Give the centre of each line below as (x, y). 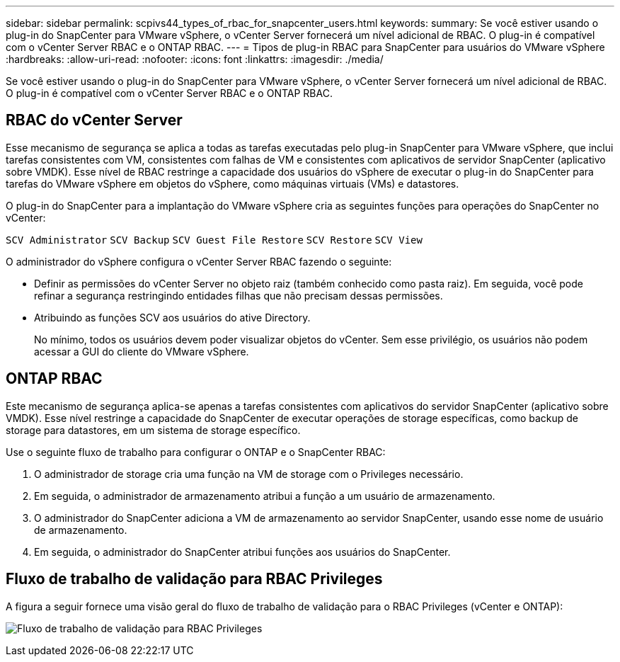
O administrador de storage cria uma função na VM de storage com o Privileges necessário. (249, 474)
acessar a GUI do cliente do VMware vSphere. (142, 351)
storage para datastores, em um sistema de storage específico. (153, 430)
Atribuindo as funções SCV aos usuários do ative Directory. (172, 317)
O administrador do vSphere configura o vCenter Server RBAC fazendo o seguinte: (199, 261)
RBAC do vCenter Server (94, 120)
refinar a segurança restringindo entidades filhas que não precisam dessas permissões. (239, 295)
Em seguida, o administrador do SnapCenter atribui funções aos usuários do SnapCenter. (242, 552)
